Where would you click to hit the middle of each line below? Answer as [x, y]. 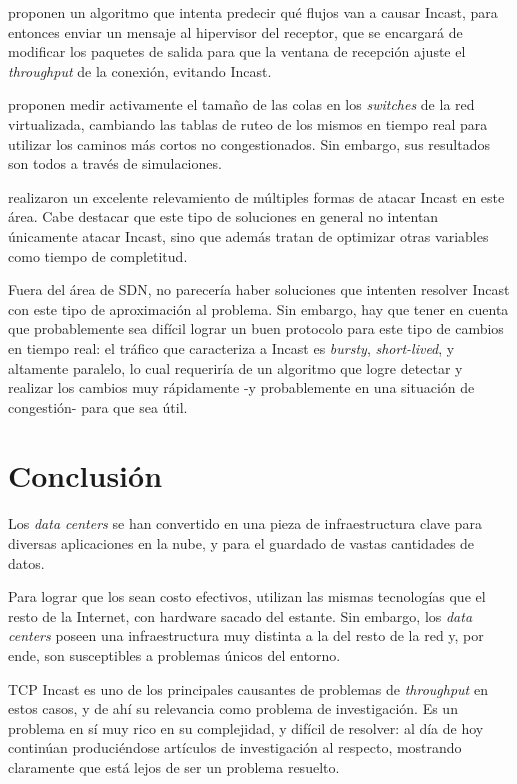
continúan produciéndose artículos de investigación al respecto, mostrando [235, 747]
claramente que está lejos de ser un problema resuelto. [174, 766]
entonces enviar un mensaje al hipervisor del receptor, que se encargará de [235, 31]
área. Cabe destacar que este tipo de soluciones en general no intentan [223, 216]
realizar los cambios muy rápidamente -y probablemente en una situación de [241, 387]
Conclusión [85, 475]
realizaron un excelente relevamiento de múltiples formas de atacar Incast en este [256, 196]
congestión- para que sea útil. [98, 406]
